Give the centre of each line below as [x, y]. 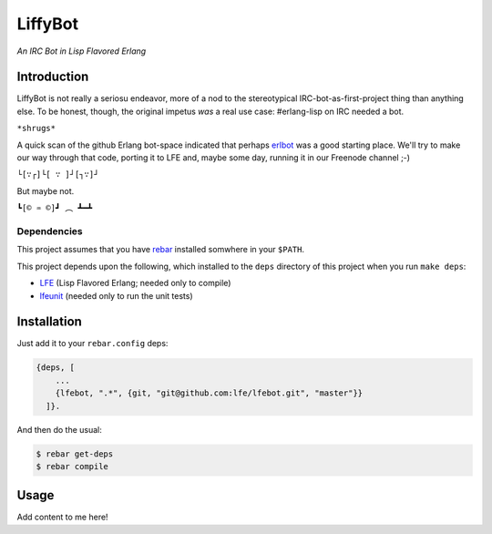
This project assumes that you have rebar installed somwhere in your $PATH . [161, 250]
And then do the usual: [59, 429]
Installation [49, 322]
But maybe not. [46, 190]
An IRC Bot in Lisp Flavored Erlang [82, 51]
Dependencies [50, 231]
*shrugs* [36, 128]
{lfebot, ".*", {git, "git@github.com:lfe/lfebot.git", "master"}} [209, 393]
